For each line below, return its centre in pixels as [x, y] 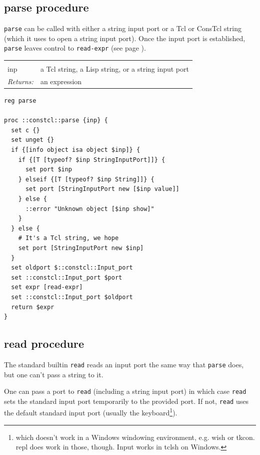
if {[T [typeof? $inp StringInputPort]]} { [92, 160]
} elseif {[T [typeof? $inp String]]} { [86, 179]
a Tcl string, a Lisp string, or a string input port [114, 69]
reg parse [20, 101]
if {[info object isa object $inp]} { [76, 150]
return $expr [33, 307]
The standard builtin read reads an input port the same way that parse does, [124, 364]
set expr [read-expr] [47, 287]
